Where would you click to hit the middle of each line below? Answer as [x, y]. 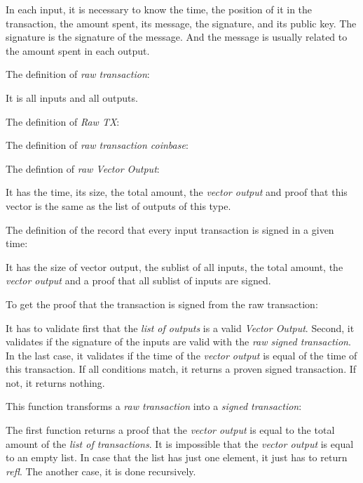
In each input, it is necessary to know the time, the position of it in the [159, 9]
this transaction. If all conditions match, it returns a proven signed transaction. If [181, 369]
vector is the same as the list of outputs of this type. [118, 205]
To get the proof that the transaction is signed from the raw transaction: [162, 304]
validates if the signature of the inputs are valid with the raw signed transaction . [178, 342]
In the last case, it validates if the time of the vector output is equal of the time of [181, 355]
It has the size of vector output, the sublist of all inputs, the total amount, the [174, 266]
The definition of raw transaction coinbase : [97, 145]
